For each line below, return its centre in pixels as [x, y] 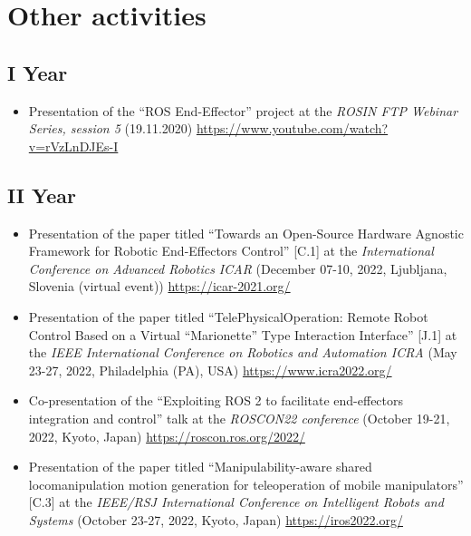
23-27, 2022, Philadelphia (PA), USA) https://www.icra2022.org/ [210, 370]
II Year [42, 195]
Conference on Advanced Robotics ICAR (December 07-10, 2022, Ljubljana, [238, 268]
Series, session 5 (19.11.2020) [111, 128]
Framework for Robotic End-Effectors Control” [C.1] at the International [231, 251]
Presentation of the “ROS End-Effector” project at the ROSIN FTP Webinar [243, 110]
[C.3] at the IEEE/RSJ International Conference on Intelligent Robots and [236, 502]
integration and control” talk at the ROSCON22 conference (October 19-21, [239, 418]
